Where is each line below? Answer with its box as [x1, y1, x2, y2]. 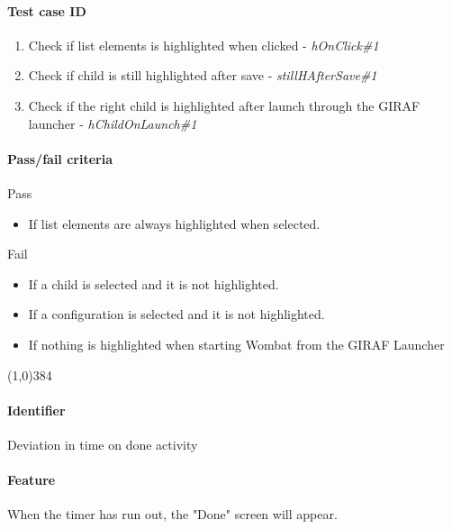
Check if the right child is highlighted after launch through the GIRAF [28, 96, 420, 114]
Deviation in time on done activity [7, 434, 198, 453]
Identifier [7, 400, 66, 419]
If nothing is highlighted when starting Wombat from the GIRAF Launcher [28, 334, 445, 353]
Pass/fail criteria [7, 149, 113, 168]
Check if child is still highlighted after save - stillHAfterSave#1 [28, 66, 377, 85]
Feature [7, 470, 56, 489]
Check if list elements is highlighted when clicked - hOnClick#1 [28, 35, 379, 54]
